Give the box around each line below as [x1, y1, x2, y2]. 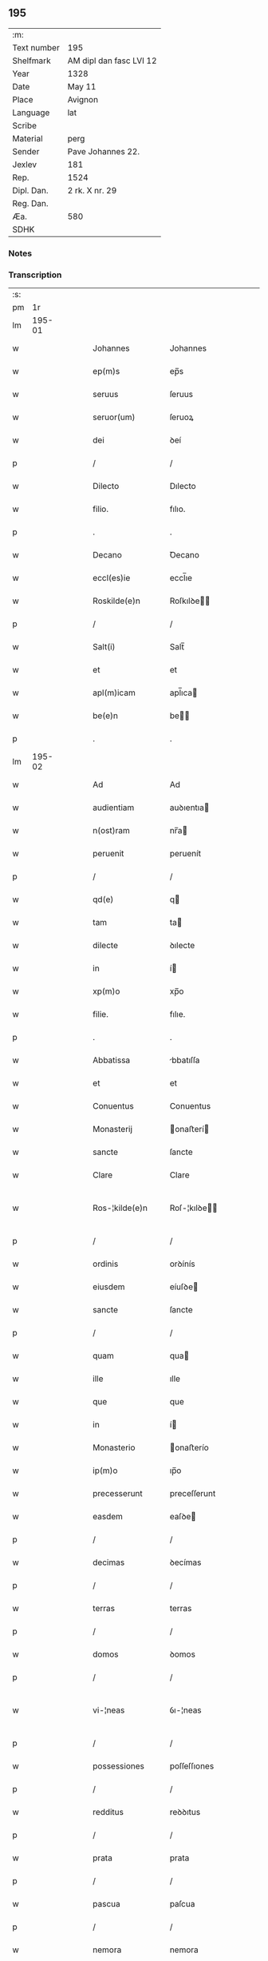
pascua [93, 1899, 121, 1910]
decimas [93, 1557, 125, 1568]
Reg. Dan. [12, 197, 49, 208]
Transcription [8, 269, 62, 280]
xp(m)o [93, 986, 120, 997]
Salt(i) [93, 641, 116, 653]
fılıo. [169, 503, 186, 514]
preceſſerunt [169, 1488, 216, 1499]
